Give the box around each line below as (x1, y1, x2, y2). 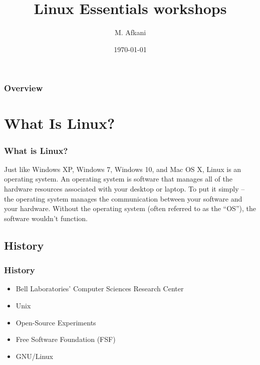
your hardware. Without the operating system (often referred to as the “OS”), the (4, 203, 256, 214)
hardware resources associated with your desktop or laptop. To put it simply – (4, 184, 245, 194)
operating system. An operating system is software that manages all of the (4, 173, 233, 184)
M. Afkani (114, 27, 146, 38)
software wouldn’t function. (4, 213, 88, 223)
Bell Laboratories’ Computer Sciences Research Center (16, 283, 184, 294)
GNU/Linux (16, 350, 53, 361)
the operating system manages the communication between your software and (4, 193, 242, 204)
